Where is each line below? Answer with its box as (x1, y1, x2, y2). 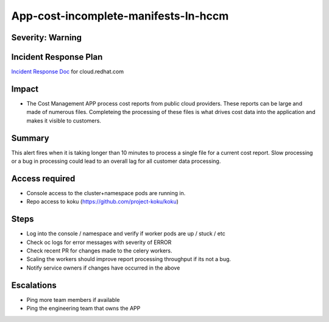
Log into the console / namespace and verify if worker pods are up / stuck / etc (26, 230, 225, 237)
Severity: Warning (11, 32, 82, 43)
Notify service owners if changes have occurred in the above (26, 264, 180, 271)
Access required (11, 173, 76, 184)
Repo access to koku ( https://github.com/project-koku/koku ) (26, 198, 179, 206)
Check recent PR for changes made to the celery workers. (26, 247, 173, 254)
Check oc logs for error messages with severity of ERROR (26, 238, 172, 246)
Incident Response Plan (11, 52, 103, 62)
